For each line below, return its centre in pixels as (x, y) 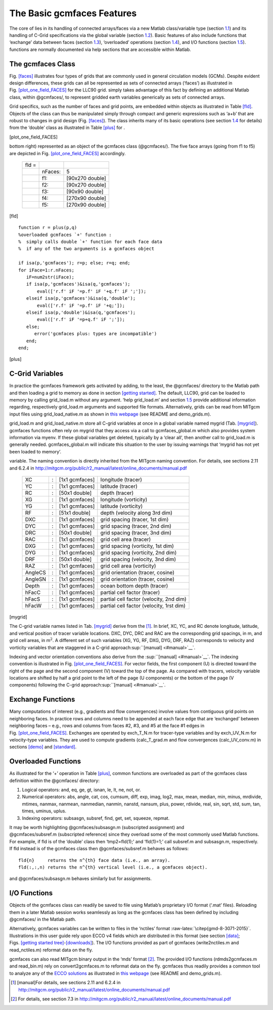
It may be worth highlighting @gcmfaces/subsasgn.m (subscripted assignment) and (97, 827)
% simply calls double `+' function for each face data (90, 242)
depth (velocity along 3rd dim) (136, 513)
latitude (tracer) (119, 486)
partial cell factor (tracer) (130, 592)
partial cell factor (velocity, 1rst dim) (143, 606)
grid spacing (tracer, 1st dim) (134, 519)
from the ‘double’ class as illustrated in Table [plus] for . (67, 128)
